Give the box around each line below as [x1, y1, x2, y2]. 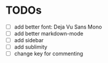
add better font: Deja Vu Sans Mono [14, 23, 102, 30]
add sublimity [14, 43, 48, 51]
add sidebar [14, 37, 44, 44]
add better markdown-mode [14, 30, 84, 37]
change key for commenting [14, 50, 84, 57]
